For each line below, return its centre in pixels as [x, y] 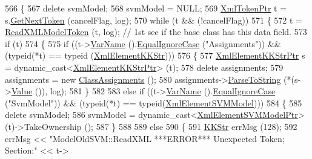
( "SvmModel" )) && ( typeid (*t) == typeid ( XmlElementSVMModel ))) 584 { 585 [154, 102]
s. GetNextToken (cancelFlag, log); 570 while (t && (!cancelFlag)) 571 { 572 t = [154, 20]
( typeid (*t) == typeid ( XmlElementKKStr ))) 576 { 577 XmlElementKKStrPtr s [155, 55]
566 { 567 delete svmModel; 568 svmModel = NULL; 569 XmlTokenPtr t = [146, 8]
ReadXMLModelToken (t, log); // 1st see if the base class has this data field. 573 [156, 32]
